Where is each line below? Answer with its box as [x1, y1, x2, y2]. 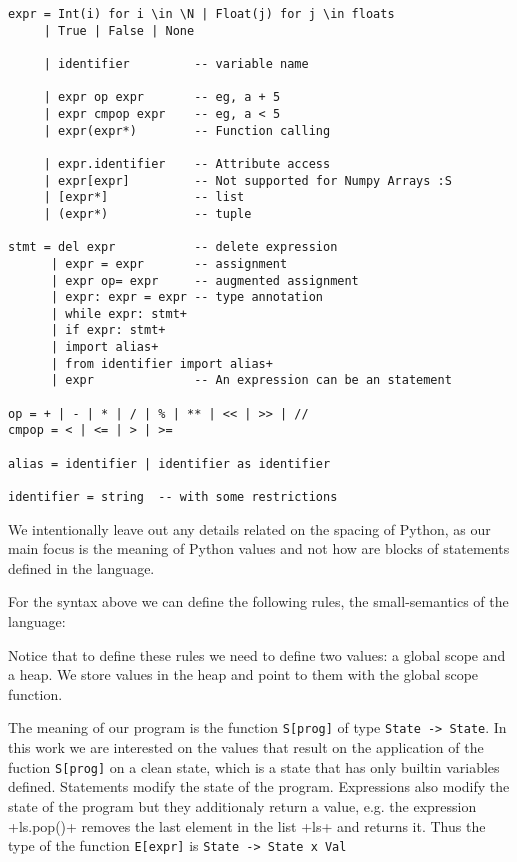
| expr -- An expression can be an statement [50, 373, 452, 388]
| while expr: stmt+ [50, 306, 187, 321]
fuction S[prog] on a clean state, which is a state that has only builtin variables [8, 756, 500, 777]
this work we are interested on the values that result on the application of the [8, 737, 484, 758]
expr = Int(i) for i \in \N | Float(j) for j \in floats [8, 7, 395, 21]
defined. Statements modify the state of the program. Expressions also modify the [8, 776, 510, 797]
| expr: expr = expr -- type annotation [50, 290, 323, 305]
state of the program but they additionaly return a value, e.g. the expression [8, 795, 477, 816]
